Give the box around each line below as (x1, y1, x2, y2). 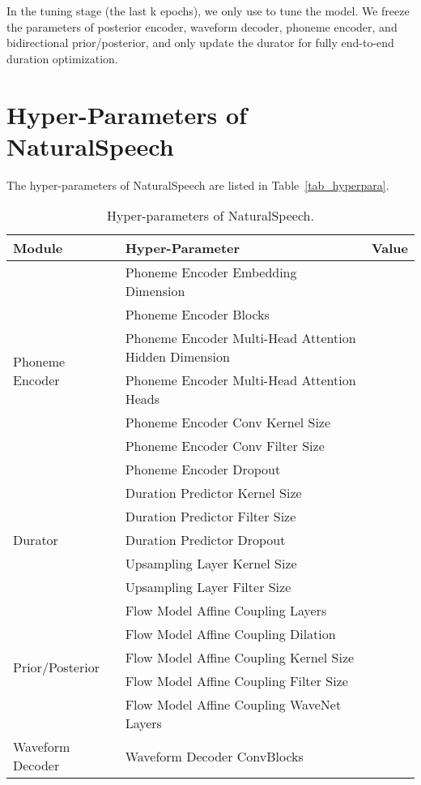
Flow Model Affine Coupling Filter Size (125, 671, 348, 691)
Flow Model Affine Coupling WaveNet (125, 695, 342, 714)
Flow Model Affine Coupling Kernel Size (125, 648, 355, 667)
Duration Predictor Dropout (125, 530, 286, 550)
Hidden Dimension (125, 347, 230, 367)
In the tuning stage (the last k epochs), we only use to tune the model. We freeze (6, 2, 410, 19)
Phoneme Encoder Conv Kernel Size (125, 413, 331, 432)
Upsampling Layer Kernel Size (125, 554, 297, 573)
